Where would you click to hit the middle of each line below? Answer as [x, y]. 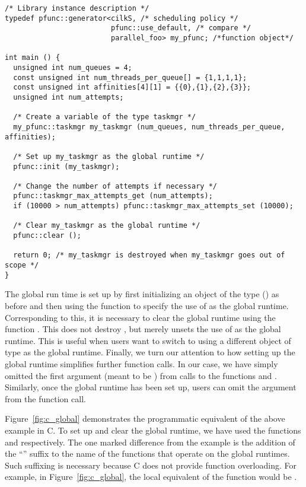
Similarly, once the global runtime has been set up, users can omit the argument [151, 387]
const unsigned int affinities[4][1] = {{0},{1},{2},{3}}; [132, 87]
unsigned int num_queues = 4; [73, 67]
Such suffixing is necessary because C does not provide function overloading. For [151, 465]
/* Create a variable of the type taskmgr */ [105, 117]
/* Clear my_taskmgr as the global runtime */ [107, 226]
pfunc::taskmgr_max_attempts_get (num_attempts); [113, 196]
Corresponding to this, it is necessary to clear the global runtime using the [140, 317]
